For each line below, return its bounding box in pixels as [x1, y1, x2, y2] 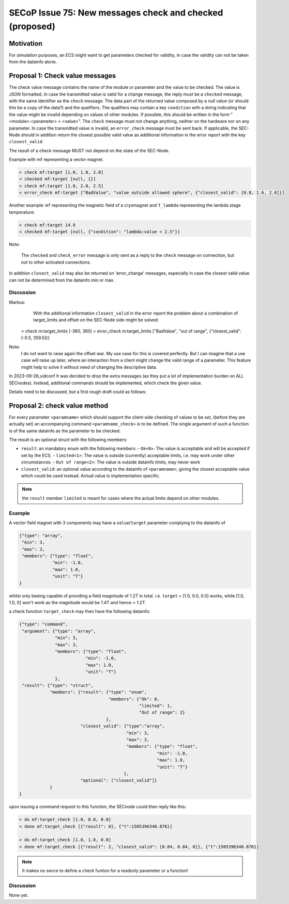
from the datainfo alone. [9, 59, 57, 65]
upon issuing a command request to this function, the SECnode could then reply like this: [9, 804, 186, 810]
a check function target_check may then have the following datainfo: [9, 608, 151, 614]
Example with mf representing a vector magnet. [9, 157, 104, 163]
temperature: [9, 209, 35, 215]
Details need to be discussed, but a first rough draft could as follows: [9, 389, 147, 394]
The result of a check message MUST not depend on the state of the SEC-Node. [9, 148, 170, 153]
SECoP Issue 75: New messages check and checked [9, 7, 223, 18]
